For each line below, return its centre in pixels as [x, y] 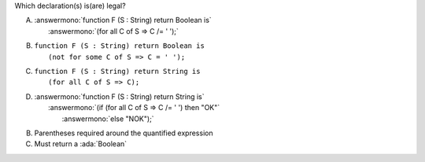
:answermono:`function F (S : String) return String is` [119, 96]
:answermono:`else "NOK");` [108, 119]
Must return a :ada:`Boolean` [81, 144]
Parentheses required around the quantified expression [124, 133]
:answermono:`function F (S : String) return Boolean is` [123, 20]
